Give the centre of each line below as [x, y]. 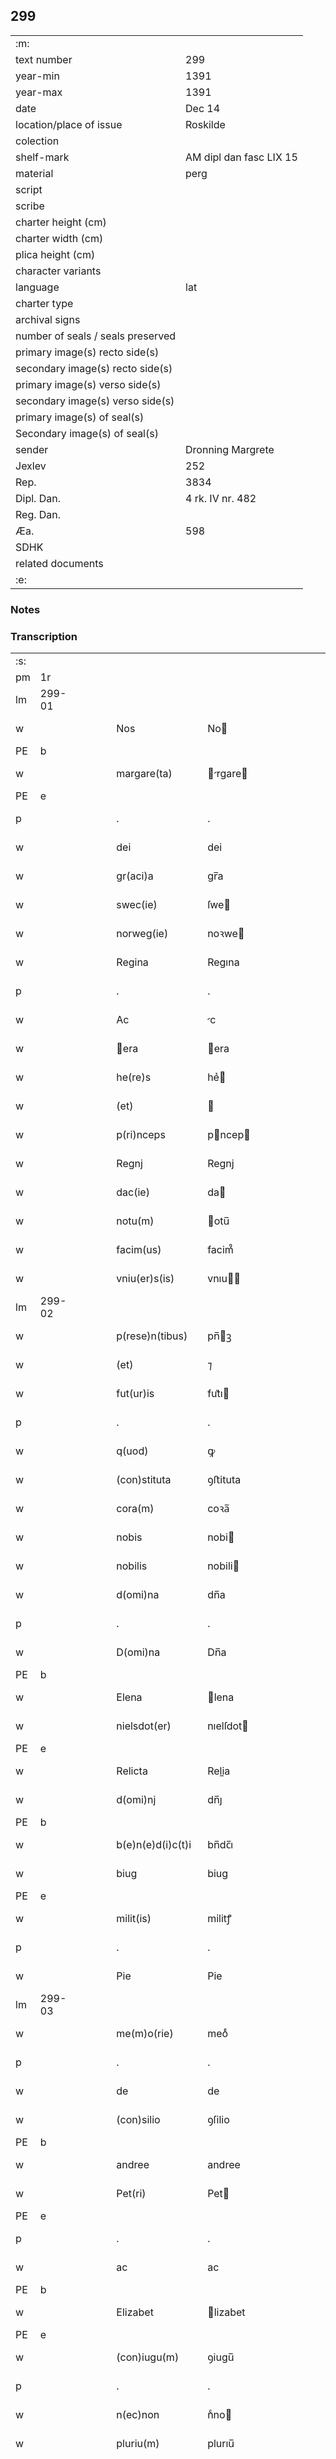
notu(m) [135, 1221]
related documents [59, 563]
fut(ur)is [135, 1394]
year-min [37, 76]
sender [32, 449]
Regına [223, 962]
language [37, 287]
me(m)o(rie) [145, 2034]
